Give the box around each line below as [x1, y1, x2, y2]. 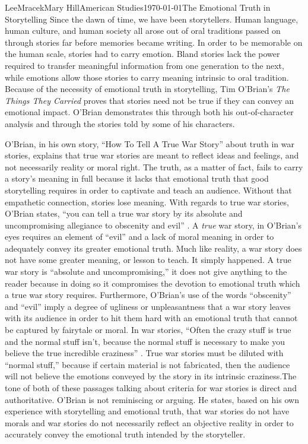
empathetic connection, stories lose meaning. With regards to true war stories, [5, 195, 289, 208]
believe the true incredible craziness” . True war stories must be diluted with [5, 347, 284, 359]
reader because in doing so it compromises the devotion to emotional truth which [5, 277, 300, 289]
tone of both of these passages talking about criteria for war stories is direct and [5, 382, 297, 394]
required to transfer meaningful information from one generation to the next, [5, 59, 284, 71]
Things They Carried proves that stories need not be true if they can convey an [5, 94, 294, 106]
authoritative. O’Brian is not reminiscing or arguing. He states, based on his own [5, 393, 299, 405]
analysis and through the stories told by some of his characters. [5, 117, 235, 129]
